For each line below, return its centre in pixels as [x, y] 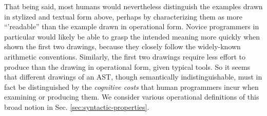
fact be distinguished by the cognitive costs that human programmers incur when [131, 86]
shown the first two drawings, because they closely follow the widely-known [122, 46]
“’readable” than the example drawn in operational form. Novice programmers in [132, 26]
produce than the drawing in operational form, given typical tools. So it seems [127, 66]
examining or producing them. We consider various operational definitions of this [132, 97]
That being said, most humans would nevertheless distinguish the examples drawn [133, 6]
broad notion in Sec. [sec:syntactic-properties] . [77, 107]
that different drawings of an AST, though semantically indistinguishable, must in [133, 77]
